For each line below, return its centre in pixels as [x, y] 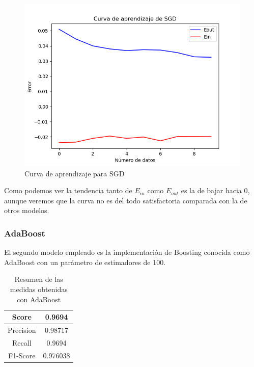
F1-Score [22, 355]
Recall [22, 342]
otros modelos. [27, 210]
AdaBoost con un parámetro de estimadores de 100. [85, 262]
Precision [22, 330]
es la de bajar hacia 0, [215, 190]
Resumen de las [39, 279]
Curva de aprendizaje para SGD [75, 173]
